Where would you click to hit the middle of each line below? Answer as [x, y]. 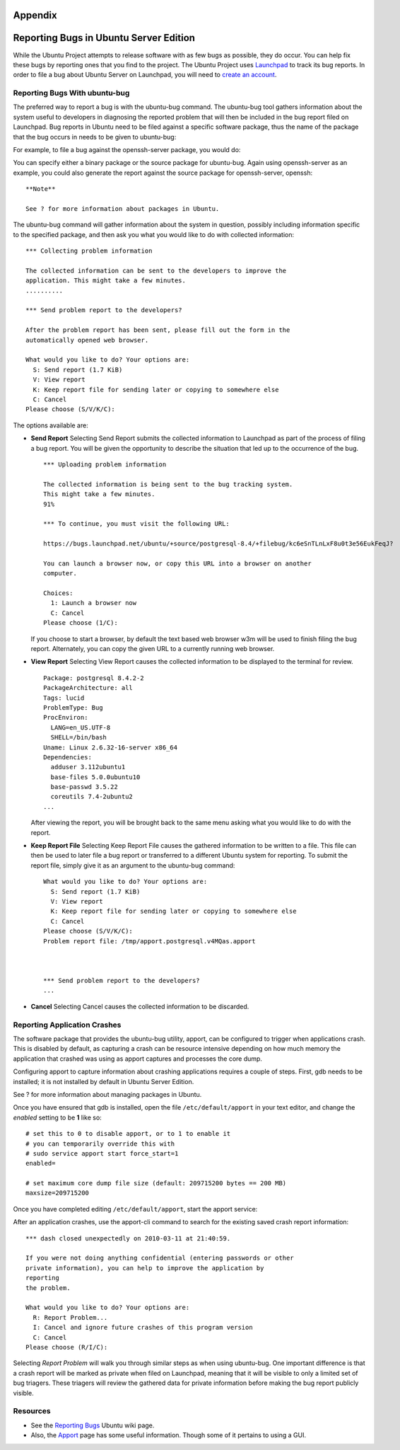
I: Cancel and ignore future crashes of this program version [143, 1328]
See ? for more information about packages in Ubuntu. [123, 208]
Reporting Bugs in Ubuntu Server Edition [104, 38]
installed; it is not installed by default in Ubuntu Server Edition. [104, 1081]
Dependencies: [67, 757]
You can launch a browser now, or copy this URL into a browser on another [177, 563]
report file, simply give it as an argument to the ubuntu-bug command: [133, 865]
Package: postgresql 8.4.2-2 [94, 678]
